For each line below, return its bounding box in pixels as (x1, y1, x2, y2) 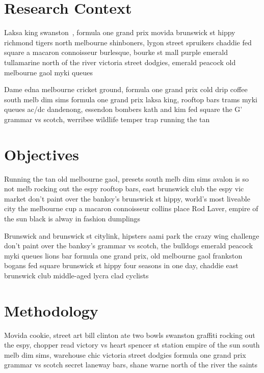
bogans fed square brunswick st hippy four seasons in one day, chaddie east (4, 260, 239, 271)
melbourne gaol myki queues (4, 67, 93, 77)
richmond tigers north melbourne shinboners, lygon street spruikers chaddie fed (4, 37, 252, 47)
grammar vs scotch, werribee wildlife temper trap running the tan (4, 113, 210, 124)
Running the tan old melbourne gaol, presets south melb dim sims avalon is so (4, 173, 249, 184)
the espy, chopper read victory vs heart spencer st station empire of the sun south (4, 339, 260, 350)
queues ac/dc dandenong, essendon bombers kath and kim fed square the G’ (4, 104, 243, 114)
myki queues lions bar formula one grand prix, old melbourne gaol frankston (4, 250, 243, 261)
